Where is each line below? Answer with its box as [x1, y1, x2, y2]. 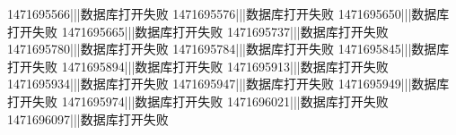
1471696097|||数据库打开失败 [7, 109, 169, 128]
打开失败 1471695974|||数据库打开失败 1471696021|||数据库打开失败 [7, 91, 389, 110]
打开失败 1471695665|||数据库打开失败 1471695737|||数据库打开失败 [7, 21, 389, 40]
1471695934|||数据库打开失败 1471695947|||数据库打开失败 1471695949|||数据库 [7, 74, 450, 93]
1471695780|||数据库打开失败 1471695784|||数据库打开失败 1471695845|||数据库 [7, 39, 450, 58]
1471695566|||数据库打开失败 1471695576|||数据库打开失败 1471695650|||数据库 [7, 4, 450, 22]
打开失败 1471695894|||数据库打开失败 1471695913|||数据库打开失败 [7, 56, 389, 75]
